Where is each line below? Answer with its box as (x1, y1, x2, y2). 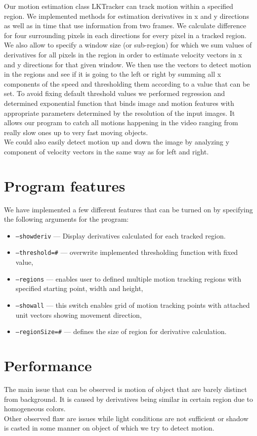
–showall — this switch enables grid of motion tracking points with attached (15, 299, 250, 310)
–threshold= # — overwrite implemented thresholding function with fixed (15, 247, 238, 257)
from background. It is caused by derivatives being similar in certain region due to (4, 393, 253, 404)
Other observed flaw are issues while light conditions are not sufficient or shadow (4, 413, 249, 423)
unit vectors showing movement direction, (15, 309, 142, 320)
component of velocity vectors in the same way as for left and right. (4, 146, 209, 156)
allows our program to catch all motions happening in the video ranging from (4, 117, 238, 128)
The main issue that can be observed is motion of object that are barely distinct (4, 384, 247, 394)
